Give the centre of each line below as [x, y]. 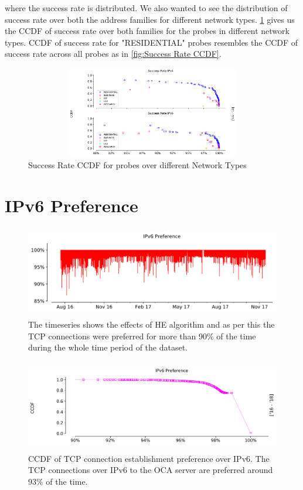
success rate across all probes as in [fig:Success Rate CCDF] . [113, 54]
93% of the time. [58, 481]
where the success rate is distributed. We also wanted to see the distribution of [146, 8]
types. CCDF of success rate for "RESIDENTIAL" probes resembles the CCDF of [151, 42]
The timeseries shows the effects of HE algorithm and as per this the [151, 324]
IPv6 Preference [72, 205]
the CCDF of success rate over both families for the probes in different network [147, 31]
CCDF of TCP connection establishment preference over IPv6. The [149, 458]
